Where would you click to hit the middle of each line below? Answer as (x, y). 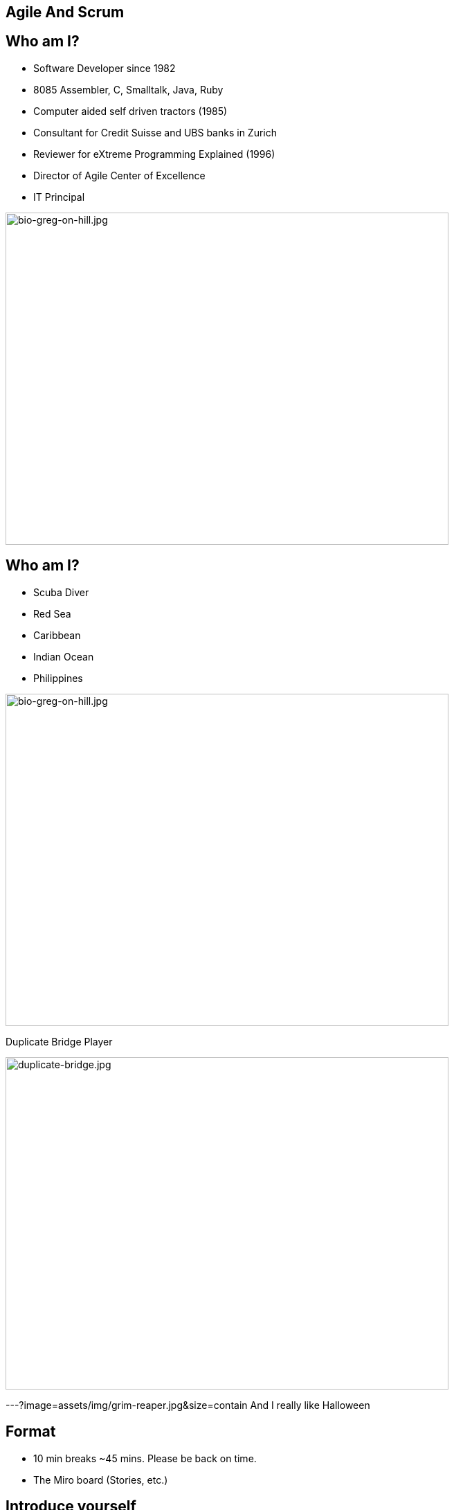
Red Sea (52, 613)
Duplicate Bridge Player (59, 1041)
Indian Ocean (64, 656)
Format (31, 1432)
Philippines (58, 678)
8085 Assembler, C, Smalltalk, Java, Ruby (128, 89)
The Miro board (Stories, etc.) (101, 1480)
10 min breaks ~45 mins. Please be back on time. (145, 1458)
